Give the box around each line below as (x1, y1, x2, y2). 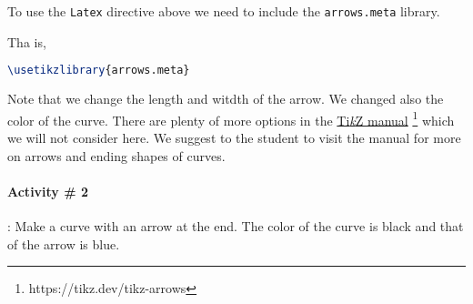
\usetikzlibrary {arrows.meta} (7, 64, 190, 77)
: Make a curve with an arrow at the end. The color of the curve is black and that (7, 216, 464, 235)
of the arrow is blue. (7, 234, 120, 253)
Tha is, (7, 32, 46, 51)
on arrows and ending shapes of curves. (7, 146, 226, 165)
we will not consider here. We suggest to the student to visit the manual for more (7, 127, 461, 147)
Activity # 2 (7, 181, 89, 200)
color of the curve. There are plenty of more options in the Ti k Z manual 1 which (7, 107, 455, 129)
